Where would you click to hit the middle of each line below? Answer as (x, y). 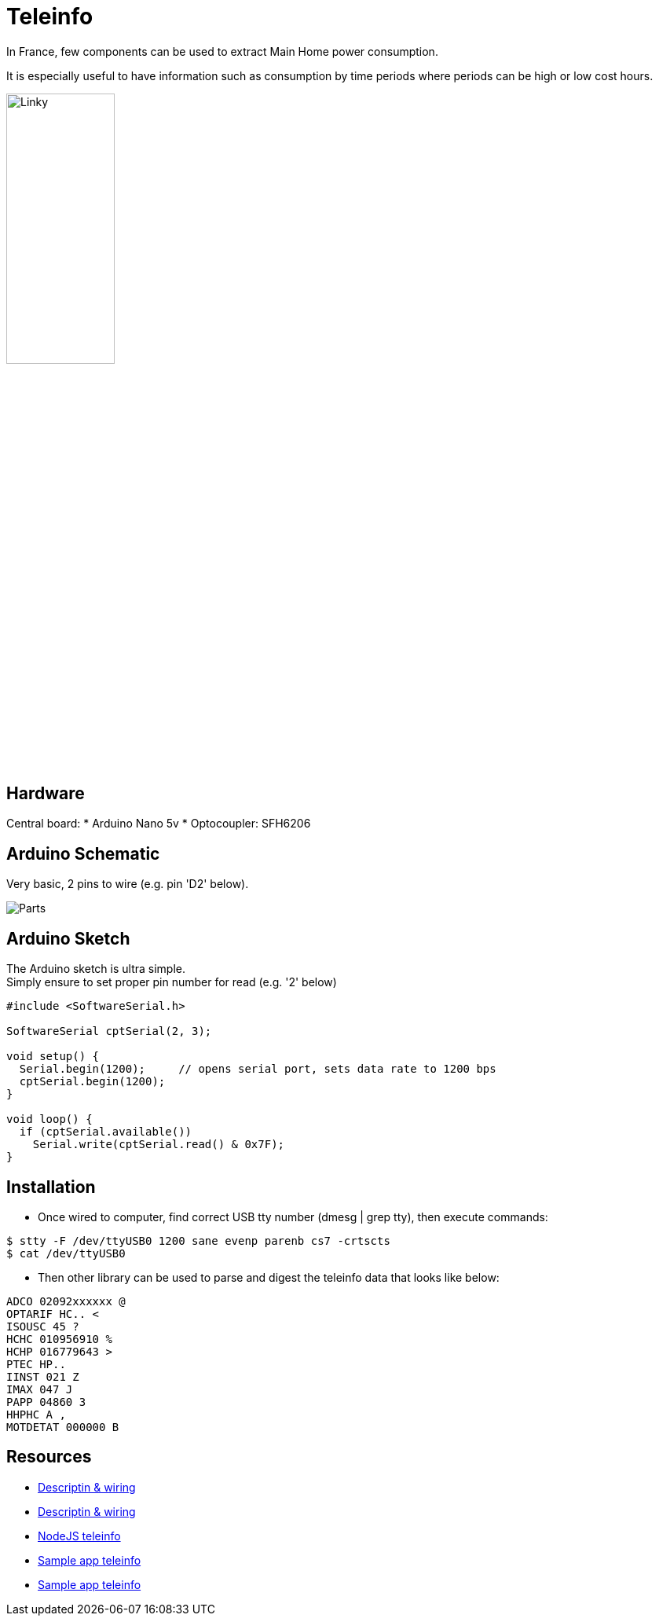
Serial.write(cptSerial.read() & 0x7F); (159, 1145)
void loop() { (49, 1119)
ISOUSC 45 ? (43, 1326)
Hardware (46, 793)
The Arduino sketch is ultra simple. (96, 969)
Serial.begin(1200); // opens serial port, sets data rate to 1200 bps (258, 1069)
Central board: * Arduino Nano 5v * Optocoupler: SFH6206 (159, 824)
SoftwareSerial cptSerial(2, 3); (109, 1031)
